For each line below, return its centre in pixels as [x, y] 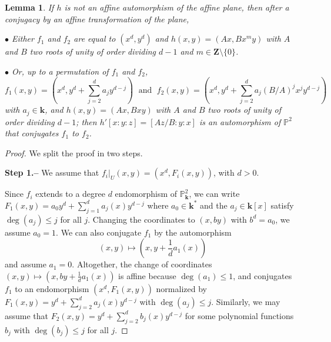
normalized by [181, 288]
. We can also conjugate [99, 232]
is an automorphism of [240, 121]
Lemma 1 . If [29, 7]
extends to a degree [70, 194]
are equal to [95, 38]
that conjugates [32, 133]
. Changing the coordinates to [141, 219]
